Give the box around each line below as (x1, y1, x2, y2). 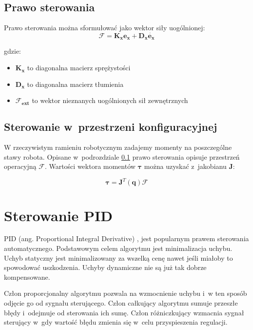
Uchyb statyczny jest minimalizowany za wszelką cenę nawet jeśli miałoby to (4, 252, 233, 263)
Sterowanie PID (4, 205, 113, 225)
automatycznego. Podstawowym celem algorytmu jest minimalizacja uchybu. (4, 243, 233, 253)
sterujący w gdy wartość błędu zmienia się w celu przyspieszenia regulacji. (4, 317, 228, 327)
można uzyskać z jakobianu (144, 161, 227, 171)
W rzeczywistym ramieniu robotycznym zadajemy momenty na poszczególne (4, 142, 232, 152)
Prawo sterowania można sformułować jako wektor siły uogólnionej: (4, 22, 205, 33)
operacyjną (4, 161, 37, 171)
